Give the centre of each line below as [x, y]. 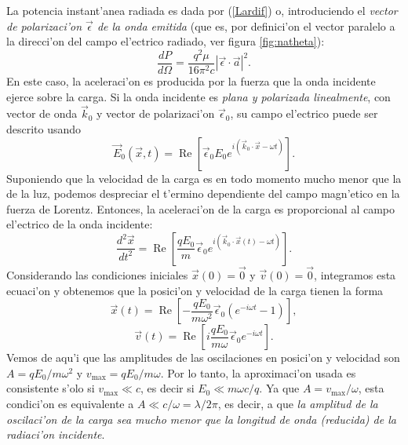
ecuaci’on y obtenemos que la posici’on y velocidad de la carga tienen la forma [195, 290]
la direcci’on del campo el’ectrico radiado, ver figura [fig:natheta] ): [166, 41]
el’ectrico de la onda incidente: [80, 224]
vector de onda [42, 113]
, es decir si [167, 388]
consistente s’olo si [51, 388]
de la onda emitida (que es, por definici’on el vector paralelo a [246, 26]
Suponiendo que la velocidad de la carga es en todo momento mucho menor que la [204, 178]
